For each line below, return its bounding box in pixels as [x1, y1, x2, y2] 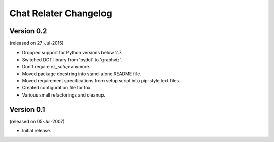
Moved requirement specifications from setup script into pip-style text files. [22, 78, 180, 84]
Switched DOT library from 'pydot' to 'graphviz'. [22, 56, 122, 63]
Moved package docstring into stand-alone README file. [22, 71, 142, 77]
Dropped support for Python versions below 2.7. [22, 50, 123, 56]
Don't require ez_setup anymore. [22, 64, 91, 70]
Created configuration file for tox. [22, 85, 92, 91]
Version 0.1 [9, 105, 45, 114]
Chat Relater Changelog [9, 8, 113, 19]
